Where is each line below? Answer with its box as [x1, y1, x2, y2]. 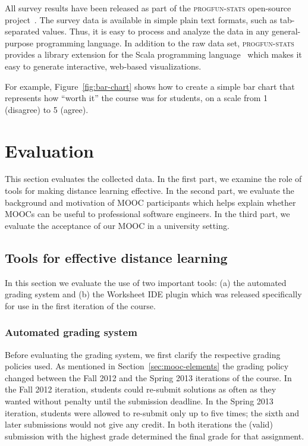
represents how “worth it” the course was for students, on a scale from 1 [5, 92, 268, 104]
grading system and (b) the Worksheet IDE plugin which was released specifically [5, 288, 302, 300]
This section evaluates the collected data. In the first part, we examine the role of [5, 172, 302, 185]
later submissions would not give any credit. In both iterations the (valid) [5, 418, 273, 431]
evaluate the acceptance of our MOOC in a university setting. [5, 219, 230, 231]
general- [271, 25, 301, 37]
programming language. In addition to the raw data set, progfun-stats [36, 36, 294, 49]
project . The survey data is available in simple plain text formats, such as [5, 13, 277, 26]
